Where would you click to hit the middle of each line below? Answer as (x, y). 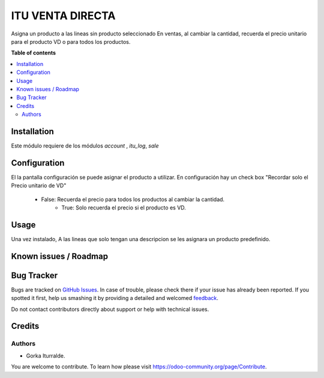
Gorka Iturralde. (46, 355)
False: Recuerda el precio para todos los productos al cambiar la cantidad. (133, 199)
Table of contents (34, 53)
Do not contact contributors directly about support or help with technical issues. (110, 309)
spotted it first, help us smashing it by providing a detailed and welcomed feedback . (115, 298)
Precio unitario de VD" (39, 185)
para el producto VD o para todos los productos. (71, 41)
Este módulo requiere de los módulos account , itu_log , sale (85, 145)
